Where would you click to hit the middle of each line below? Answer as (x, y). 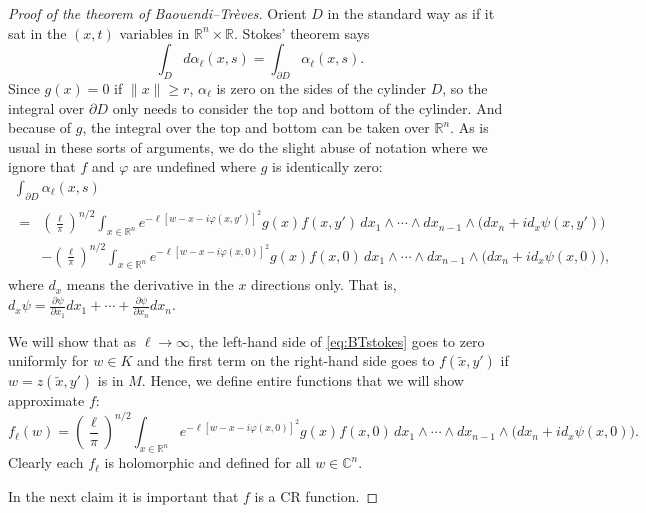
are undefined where (194, 166)
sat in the (37, 32)
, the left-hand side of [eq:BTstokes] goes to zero (337, 340)
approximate (46, 400)
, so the (465, 87)
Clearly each (46, 462)
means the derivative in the (150, 284)
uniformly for (48, 360)
